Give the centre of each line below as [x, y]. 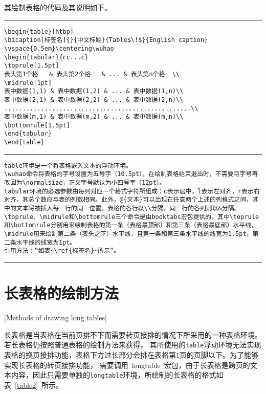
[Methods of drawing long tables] [56, 318]
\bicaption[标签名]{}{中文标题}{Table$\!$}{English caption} [106, 40]
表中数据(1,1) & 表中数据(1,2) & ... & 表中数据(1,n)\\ [94, 91]
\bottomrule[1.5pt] [37, 125]
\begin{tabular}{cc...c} [46, 57]
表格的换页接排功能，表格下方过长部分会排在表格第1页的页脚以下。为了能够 [131, 354]
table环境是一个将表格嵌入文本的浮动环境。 [68, 166]
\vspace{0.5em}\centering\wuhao [59, 48]
